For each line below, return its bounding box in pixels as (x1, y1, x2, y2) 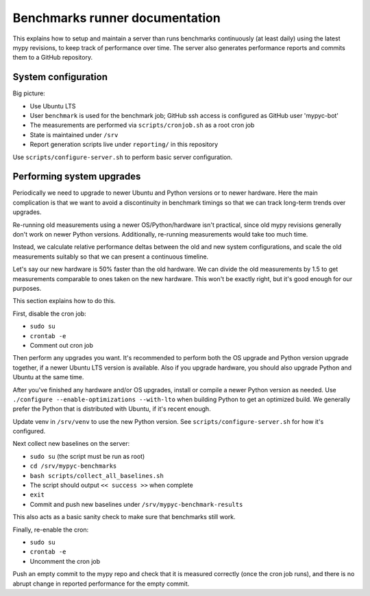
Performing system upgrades (12, 171, 141, 182)
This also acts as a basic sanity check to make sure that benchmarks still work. (12, 513, 236, 521)
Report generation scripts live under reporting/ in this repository (29, 141, 219, 149)
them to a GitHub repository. (12, 53, 92, 62)
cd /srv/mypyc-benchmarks (29, 462, 117, 470)
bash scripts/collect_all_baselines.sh (29, 472, 164, 479)
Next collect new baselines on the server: (12, 440, 130, 448)
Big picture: (12, 89, 46, 97)
